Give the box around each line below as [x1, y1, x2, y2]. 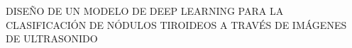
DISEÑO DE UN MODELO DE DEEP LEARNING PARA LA [6, 4, 284, 18]
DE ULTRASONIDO [6, 31, 98, 46]
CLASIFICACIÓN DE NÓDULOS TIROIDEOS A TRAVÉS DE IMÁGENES [6, 17, 347, 32]
